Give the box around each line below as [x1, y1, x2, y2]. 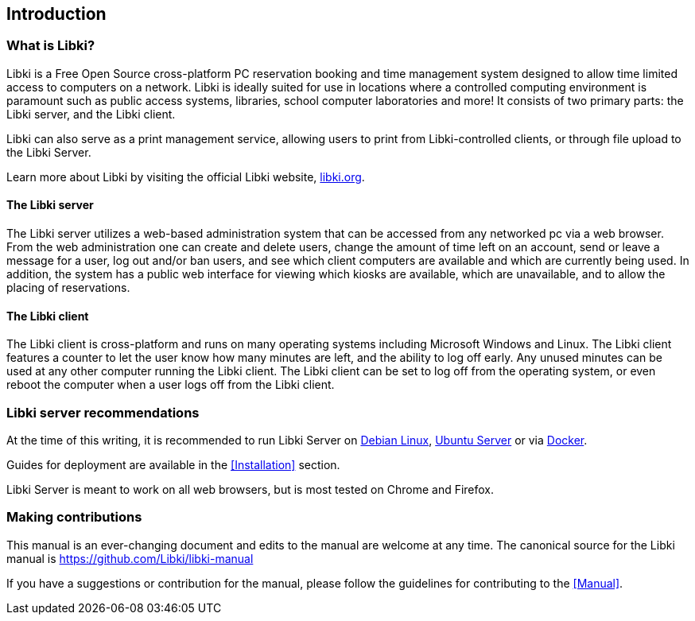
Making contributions [6, 509, 142, 526]
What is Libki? [6, 37, 95, 54]
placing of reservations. [6, 281, 130, 295]
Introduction [6, 4, 107, 24]
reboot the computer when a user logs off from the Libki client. [6, 378, 335, 392]
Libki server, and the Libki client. [6, 107, 176, 121]
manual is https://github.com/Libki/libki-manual [6, 551, 254, 565]
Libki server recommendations [6, 404, 200, 421]
